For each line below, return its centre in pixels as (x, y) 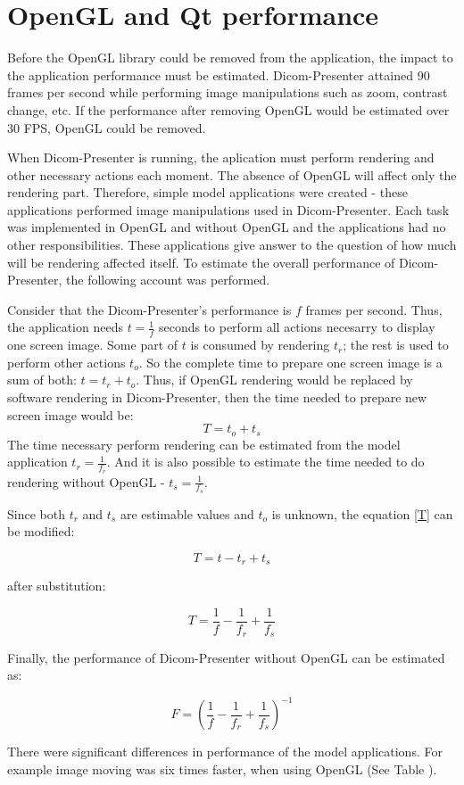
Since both (36, 513)
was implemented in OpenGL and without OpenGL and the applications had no (227, 227)
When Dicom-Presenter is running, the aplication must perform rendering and (221, 157)
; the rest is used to (396, 345)
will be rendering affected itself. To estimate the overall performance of (201, 262)
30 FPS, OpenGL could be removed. (107, 127)
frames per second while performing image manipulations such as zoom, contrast (228, 92)
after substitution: (57, 586)
